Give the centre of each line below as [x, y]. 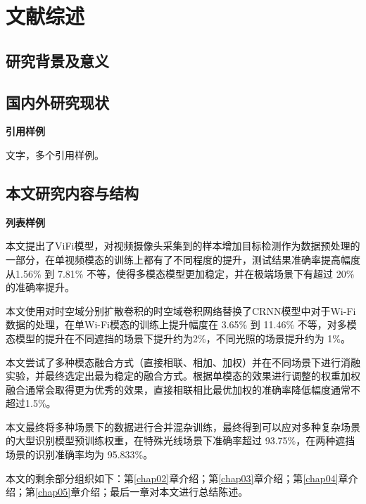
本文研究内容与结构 [72, 192]
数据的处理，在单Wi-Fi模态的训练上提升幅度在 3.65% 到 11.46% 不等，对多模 [181, 324]
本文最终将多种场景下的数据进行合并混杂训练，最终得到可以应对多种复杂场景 [183, 426]
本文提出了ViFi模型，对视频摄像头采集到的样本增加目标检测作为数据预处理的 [183, 246]
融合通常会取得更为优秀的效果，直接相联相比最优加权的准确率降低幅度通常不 [183, 389]
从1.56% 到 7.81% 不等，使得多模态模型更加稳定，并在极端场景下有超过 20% [180, 273]
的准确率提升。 [40, 287]
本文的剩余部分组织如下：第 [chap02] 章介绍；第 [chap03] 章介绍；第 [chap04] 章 [177, 478]
